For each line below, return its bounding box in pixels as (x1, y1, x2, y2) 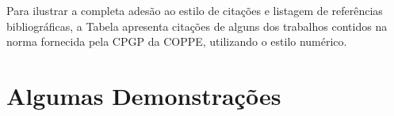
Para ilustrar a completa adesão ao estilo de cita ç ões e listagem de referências (6, 2, 383, 18)
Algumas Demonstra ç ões (6, 79, 281, 111)
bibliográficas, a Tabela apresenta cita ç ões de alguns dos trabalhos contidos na (6, 17, 388, 34)
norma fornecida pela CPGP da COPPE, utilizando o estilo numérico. (6, 33, 347, 50)
